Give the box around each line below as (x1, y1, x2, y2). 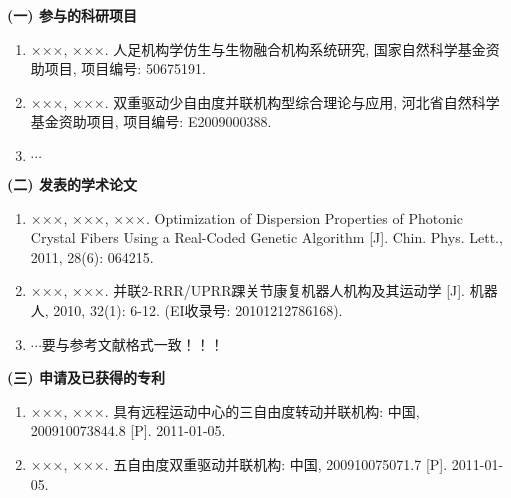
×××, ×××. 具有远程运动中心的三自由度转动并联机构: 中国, (30, 400, 420, 421)
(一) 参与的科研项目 (7, 5, 137, 25)
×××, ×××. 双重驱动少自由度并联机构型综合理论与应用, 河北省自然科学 (30, 91, 500, 112)
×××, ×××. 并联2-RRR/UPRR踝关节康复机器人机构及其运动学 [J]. (30, 280, 466, 301)
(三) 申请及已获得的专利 (7, 367, 165, 388)
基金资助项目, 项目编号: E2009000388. (30, 111, 272, 132)
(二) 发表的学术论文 (7, 173, 137, 194)
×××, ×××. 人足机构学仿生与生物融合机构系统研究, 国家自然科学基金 (30, 38, 486, 59)
